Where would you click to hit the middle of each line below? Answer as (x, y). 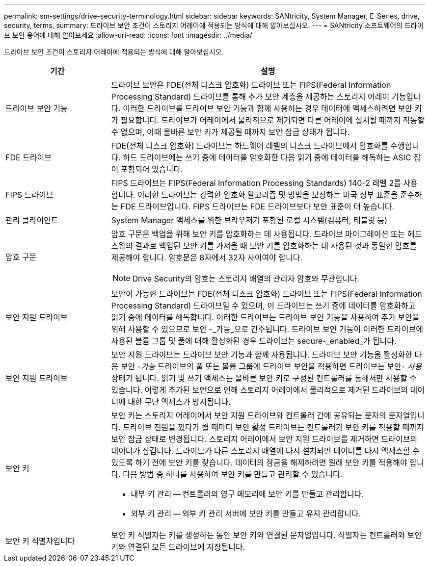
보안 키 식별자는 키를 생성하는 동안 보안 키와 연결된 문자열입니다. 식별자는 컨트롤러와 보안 (267, 535)
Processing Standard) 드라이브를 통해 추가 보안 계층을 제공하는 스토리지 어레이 (250, 97)
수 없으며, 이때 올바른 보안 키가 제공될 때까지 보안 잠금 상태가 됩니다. (230, 132)
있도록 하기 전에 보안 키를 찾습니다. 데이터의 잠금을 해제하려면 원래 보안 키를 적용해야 (259, 463)
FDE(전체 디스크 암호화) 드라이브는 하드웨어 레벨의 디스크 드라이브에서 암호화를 (250, 146)
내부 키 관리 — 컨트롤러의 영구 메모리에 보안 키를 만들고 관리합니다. (247, 494)
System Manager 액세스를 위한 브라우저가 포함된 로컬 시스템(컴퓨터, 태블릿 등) (249, 220)
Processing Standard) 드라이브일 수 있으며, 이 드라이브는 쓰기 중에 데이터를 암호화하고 (263, 306)
